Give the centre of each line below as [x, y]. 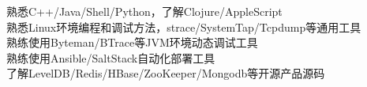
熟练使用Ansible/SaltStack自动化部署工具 [111, 57]
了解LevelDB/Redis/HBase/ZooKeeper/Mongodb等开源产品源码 [166, 73]
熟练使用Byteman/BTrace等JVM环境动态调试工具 [132, 42]
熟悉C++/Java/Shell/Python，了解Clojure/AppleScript [144, 11]
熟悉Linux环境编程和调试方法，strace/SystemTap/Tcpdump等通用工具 [184, 26]
